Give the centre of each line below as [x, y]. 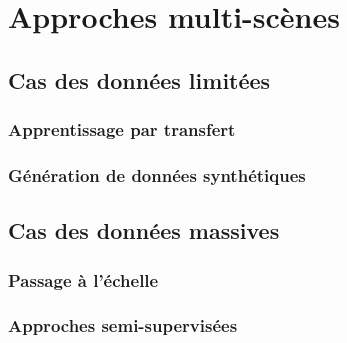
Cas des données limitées [139, 79]
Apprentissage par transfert [122, 129]
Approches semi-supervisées [123, 325]
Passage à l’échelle [83, 279]
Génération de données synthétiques [157, 174]
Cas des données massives [144, 230]
